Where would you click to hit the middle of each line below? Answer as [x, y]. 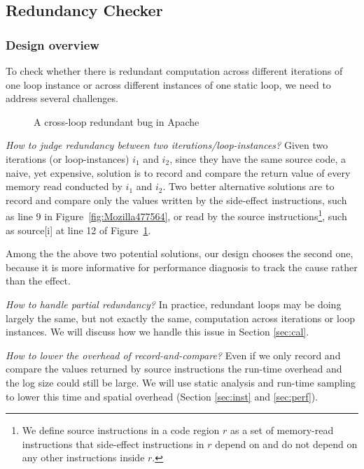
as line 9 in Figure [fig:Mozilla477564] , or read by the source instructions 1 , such [176, 215]
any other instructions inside [83, 457]
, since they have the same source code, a [258, 158]
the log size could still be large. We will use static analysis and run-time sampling [181, 382]
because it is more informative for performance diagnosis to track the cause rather [182, 267]
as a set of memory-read [282, 430]
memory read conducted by [64, 186]
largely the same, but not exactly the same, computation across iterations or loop [181, 318]
